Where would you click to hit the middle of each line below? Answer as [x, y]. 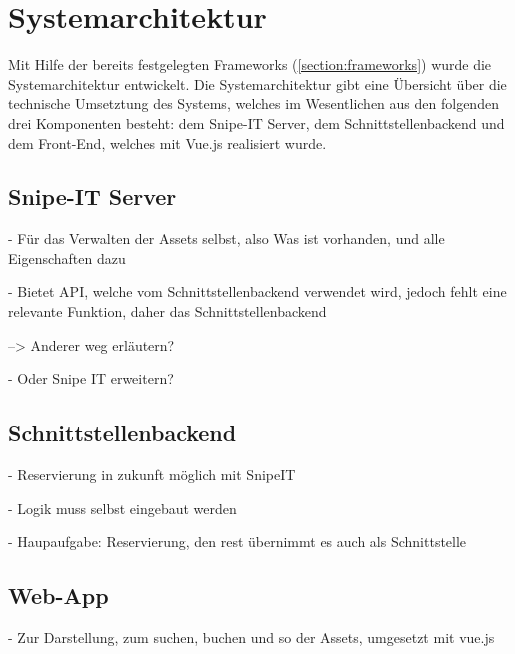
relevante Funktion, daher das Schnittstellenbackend [167, 311]
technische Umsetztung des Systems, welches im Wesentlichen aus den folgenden [253, 103]
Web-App [58, 595]
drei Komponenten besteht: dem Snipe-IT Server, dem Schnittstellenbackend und [256, 122]
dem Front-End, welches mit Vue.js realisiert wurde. [167, 142]
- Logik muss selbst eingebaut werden [122, 507]
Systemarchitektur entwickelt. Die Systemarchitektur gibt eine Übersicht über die [257, 83]
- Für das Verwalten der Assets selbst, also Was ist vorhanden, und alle [226, 238]
